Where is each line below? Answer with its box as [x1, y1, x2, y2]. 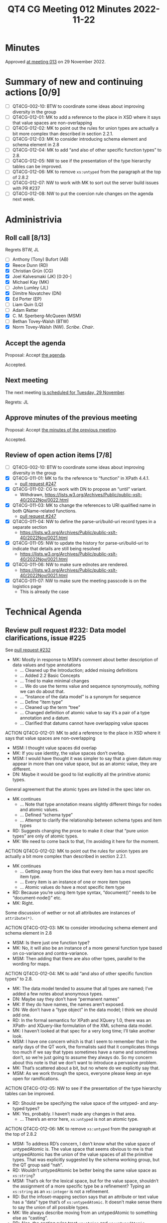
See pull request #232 [5, 647, 51, 653]
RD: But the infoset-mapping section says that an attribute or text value [12, 1194, 159, 1200]
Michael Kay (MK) [12, 279, 49, 285]
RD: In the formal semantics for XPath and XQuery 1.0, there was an [12, 1018, 151, 1023]
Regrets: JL [5, 399, 29, 405]
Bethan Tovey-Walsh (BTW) [12, 318, 69, 325]
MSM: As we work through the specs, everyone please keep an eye [12, 1070, 151, 1076]
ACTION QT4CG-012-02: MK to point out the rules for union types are [5, 848, 149, 854]
